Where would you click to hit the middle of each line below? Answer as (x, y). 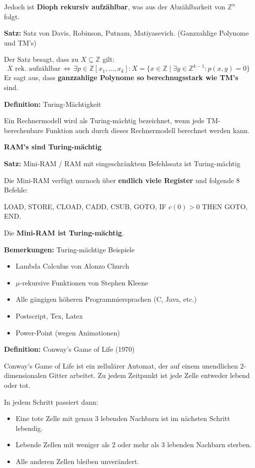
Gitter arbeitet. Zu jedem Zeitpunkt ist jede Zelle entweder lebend (149, 375)
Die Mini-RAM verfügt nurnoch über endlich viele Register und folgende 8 (122, 180)
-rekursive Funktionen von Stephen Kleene (84, 282)
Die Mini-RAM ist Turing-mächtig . (64, 233)
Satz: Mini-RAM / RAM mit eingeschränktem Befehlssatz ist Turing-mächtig (122, 164)
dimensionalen (25, 375)
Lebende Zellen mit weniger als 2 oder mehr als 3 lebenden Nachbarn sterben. (134, 445)
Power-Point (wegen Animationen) (68, 332)
